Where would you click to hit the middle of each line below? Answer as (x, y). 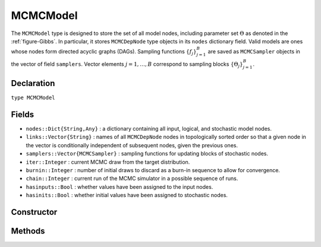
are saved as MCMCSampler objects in (254, 52)
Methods (28, 231)
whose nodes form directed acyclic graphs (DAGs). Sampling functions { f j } (104, 52)
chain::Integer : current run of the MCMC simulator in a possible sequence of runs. (132, 179)
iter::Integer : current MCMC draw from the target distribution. (108, 162)
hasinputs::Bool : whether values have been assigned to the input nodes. (119, 186)
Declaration (33, 83)
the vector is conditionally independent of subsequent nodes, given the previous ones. (132, 145)
